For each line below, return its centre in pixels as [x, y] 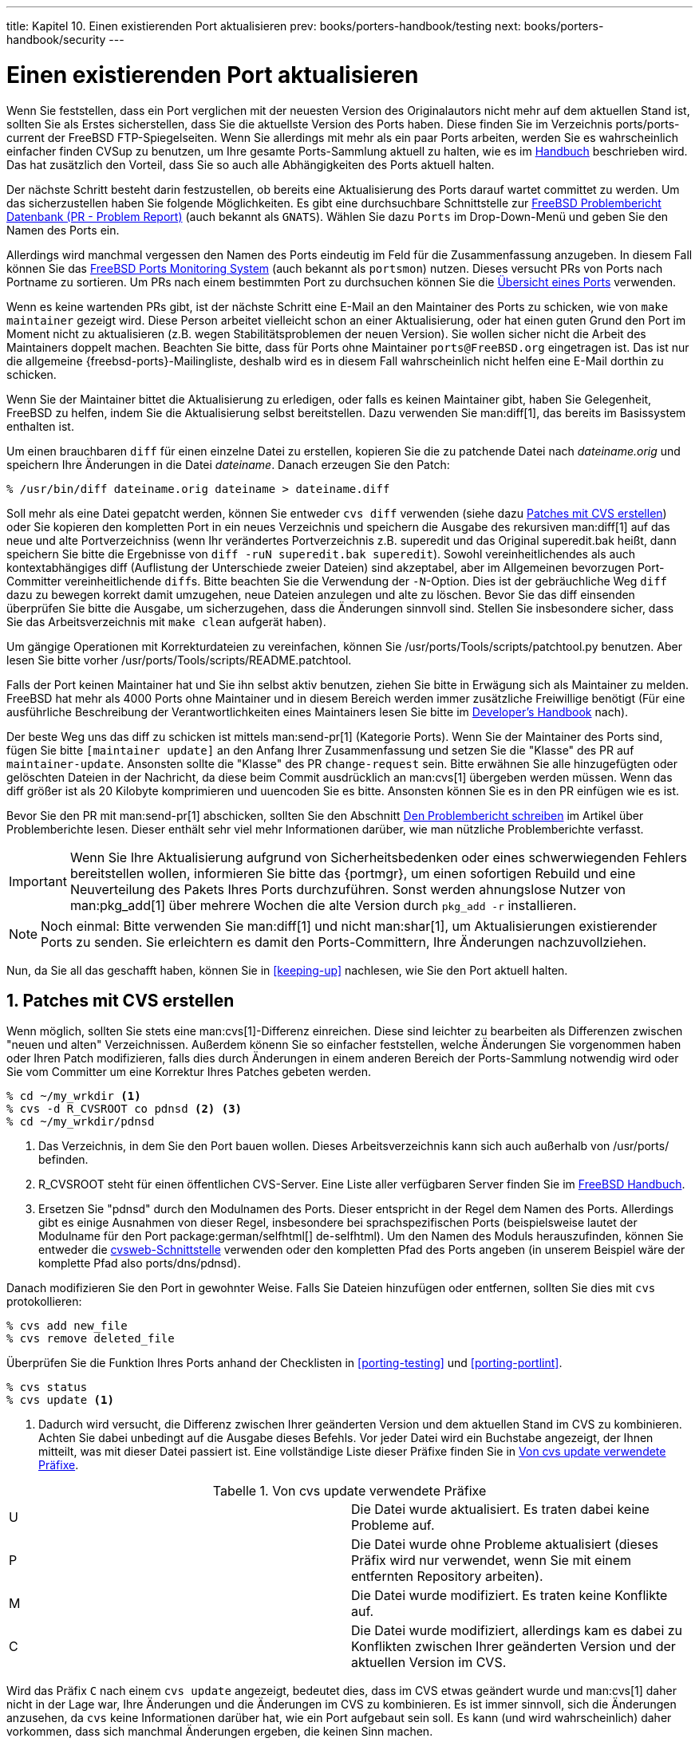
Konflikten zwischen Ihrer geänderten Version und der [513, 1647]
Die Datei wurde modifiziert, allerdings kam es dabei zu [517, 1631]
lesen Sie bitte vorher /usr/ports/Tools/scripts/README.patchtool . [179, 660]
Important [38, 881]
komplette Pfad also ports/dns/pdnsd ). [140, 1263]
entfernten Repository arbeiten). [447, 1576]
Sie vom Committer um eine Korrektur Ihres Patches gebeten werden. [189, 1072]
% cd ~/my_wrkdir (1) [74, 1096]
